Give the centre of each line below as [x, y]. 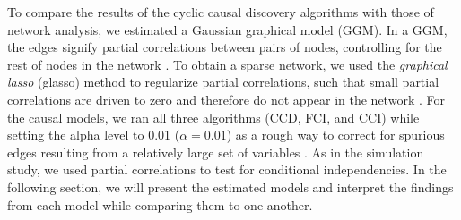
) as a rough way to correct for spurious [335, 135]
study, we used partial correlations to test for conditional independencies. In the [227, 169]
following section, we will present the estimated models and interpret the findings [230, 186]
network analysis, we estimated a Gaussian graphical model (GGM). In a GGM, [227, 29]
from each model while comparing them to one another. [160, 204]
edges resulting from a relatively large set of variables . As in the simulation [216, 152]
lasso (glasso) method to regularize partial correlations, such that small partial [223, 82]
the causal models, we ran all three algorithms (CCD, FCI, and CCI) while [213, 117]
